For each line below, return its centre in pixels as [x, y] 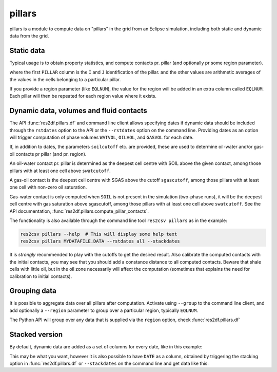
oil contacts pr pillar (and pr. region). [48, 154]
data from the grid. [29, 35]
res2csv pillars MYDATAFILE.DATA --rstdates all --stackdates [100, 241]
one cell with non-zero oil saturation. [48, 187]
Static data [27, 51]
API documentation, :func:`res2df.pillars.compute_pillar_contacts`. [79, 211]
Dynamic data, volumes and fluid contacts [78, 111]
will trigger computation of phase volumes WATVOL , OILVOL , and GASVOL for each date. [102, 137]
